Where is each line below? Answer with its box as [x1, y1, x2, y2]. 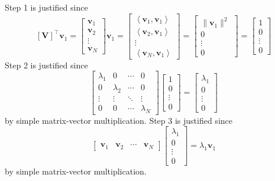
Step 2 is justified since [5, 58, 88, 71]
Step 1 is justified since [5, 1, 88, 13]
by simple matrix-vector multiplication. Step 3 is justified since [5, 114, 232, 126]
